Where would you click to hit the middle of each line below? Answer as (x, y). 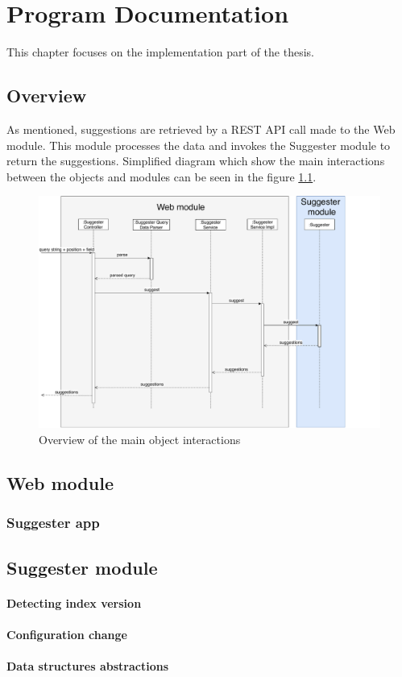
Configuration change (67, 634)
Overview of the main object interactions (140, 440)
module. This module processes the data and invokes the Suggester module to (199, 145)
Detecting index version (74, 602)
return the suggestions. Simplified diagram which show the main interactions (196, 161)
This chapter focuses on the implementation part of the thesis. (160, 52)
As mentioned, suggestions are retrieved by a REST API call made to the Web (201, 129)
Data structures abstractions (87, 666)
